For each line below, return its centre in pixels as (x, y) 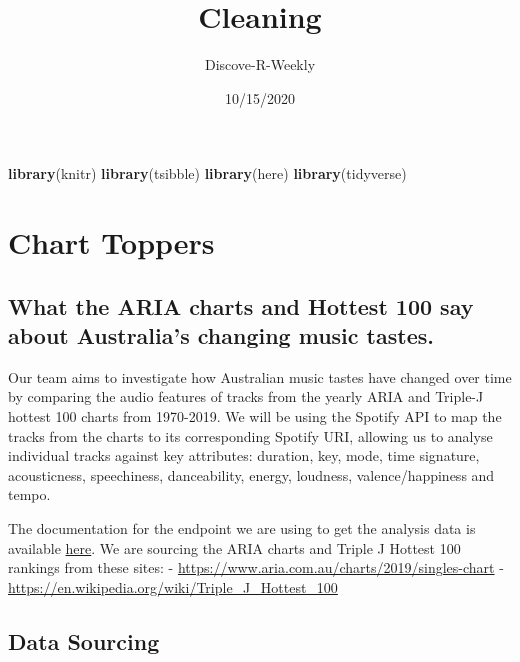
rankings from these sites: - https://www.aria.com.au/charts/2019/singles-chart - (256, 567)
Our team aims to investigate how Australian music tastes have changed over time (260, 376)
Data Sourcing (84, 640)
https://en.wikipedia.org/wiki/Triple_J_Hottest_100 (173, 586)
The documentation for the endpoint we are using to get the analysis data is (242, 528)
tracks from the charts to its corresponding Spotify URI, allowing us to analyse (250, 435)
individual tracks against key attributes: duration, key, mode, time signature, (244, 455)
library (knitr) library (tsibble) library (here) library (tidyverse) (207, 173)
